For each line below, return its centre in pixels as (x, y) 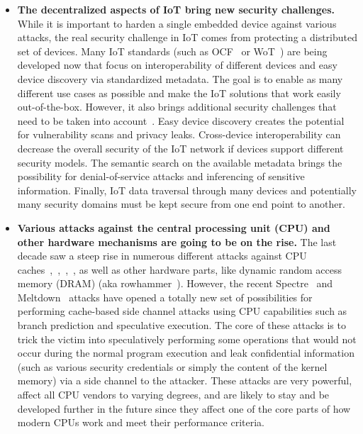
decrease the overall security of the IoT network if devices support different (180, 148)
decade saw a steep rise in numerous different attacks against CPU (162, 256)
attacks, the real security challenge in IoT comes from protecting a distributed (187, 37)
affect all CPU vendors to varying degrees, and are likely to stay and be (173, 395)
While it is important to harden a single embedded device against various (177, 23)
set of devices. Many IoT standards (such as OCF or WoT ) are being (172, 51)
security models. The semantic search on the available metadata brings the (180, 162)
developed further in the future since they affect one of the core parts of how (184, 408)
